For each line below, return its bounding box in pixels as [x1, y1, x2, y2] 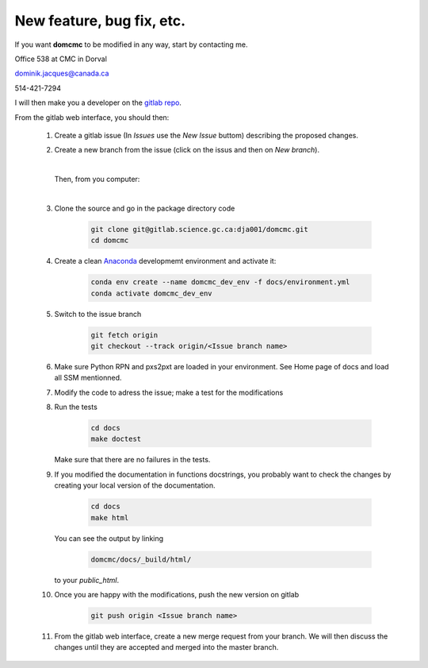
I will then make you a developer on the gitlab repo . [14, 98, 182, 107]
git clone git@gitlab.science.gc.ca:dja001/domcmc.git [90, 225, 308, 234]
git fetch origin [90, 330, 159, 339]
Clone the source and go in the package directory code [54, 203, 235, 213]
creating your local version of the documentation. [54, 481, 216, 490]
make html [90, 513, 129, 522]
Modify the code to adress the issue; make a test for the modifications [54, 388, 284, 397]
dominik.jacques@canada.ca [14, 68, 109, 79]
